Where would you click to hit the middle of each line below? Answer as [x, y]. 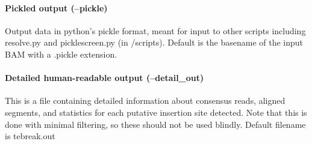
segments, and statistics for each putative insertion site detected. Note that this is [156, 112]
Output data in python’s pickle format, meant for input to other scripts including [155, 30]
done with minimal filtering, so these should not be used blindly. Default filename [155, 124]
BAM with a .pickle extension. [61, 54]
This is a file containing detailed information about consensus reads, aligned [145, 100]
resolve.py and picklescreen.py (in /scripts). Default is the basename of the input [154, 42]
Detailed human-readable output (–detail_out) [105, 78]
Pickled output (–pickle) [56, 7]
